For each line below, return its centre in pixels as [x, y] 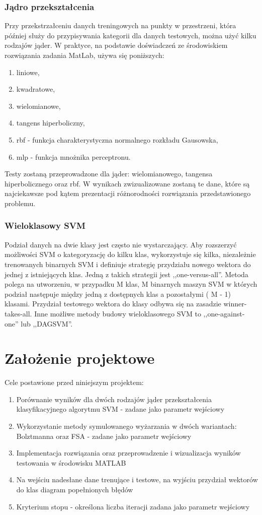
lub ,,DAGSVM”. [47, 323]
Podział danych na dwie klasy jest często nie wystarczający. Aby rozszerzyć [121, 244]
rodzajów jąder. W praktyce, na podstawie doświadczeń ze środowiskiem [116, 45]
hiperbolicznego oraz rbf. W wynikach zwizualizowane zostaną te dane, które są [127, 183]
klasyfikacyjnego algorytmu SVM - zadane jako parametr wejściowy [120, 409]
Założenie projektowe [80, 358]
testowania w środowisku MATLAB [71, 462]
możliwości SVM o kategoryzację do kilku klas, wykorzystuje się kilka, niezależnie [130, 254]
